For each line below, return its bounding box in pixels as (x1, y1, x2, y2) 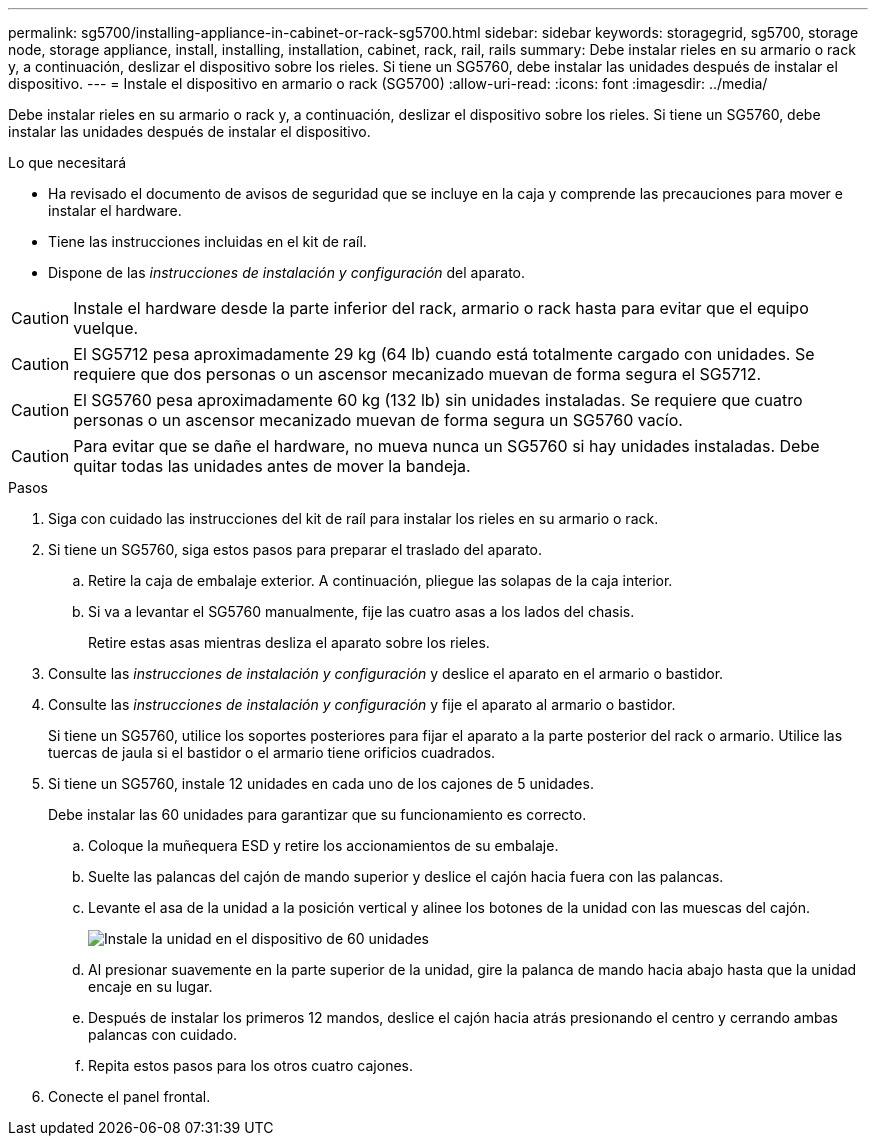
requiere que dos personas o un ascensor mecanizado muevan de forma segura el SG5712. (73, 364, 762, 384)
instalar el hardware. (48, 202, 182, 219)
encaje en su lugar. (88, 978, 213, 995)
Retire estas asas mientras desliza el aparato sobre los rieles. (88, 634, 490, 651)
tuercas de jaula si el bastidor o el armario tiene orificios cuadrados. (48, 744, 496, 761)
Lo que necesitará (8, 154, 127, 171)
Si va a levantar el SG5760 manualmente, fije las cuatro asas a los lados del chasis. (88, 603, 635, 620)
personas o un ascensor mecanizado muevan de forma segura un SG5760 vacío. (73, 410, 683, 430)
